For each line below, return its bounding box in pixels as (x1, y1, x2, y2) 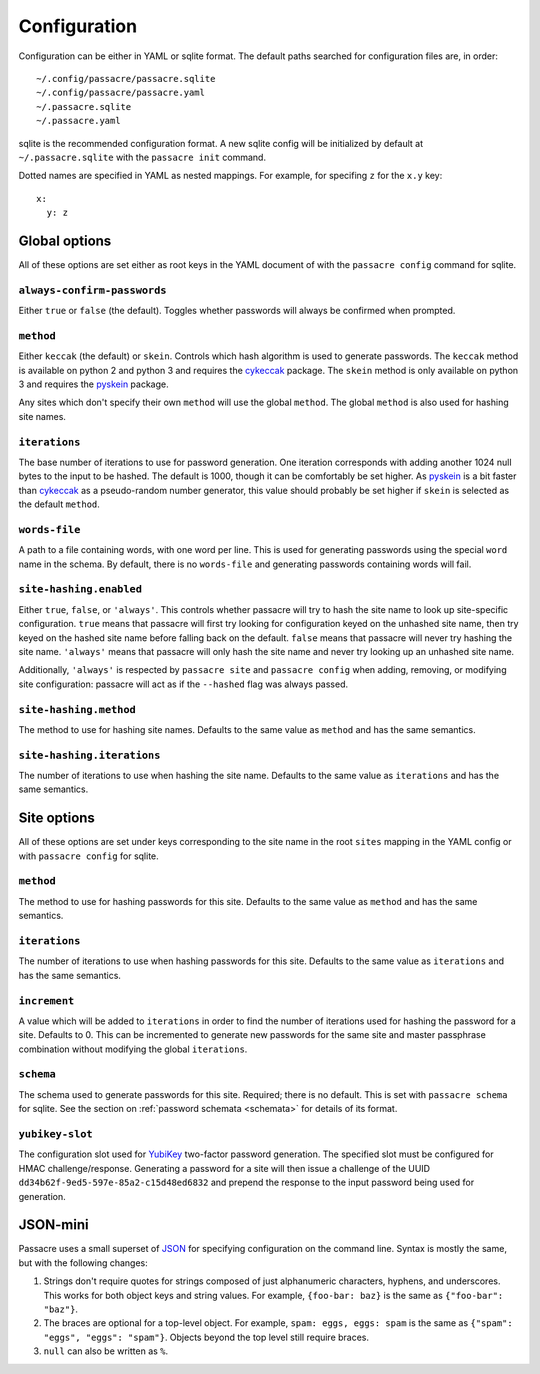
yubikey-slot (18, 1128, 94, 1140)
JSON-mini (18, 1216, 89, 1234)
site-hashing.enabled (18, 583, 142, 596)
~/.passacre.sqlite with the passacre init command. (18, 151, 267, 163)
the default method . (18, 498, 100, 510)
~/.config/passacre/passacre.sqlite (36, 73, 216, 84)
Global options (18, 232, 112, 249)
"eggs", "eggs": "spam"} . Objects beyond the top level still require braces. (43, 1331, 370, 1343)
